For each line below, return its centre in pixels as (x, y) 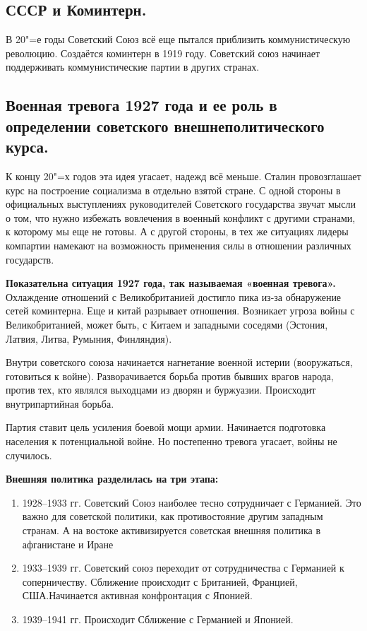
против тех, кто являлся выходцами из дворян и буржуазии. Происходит (161, 390)
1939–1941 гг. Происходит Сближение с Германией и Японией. (158, 619)
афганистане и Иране (68, 544)
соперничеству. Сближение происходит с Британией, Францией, (160, 581)
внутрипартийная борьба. (60, 403)
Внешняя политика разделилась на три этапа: (112, 479)
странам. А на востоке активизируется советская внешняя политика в (172, 530)
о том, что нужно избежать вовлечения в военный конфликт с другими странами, (181, 217)
